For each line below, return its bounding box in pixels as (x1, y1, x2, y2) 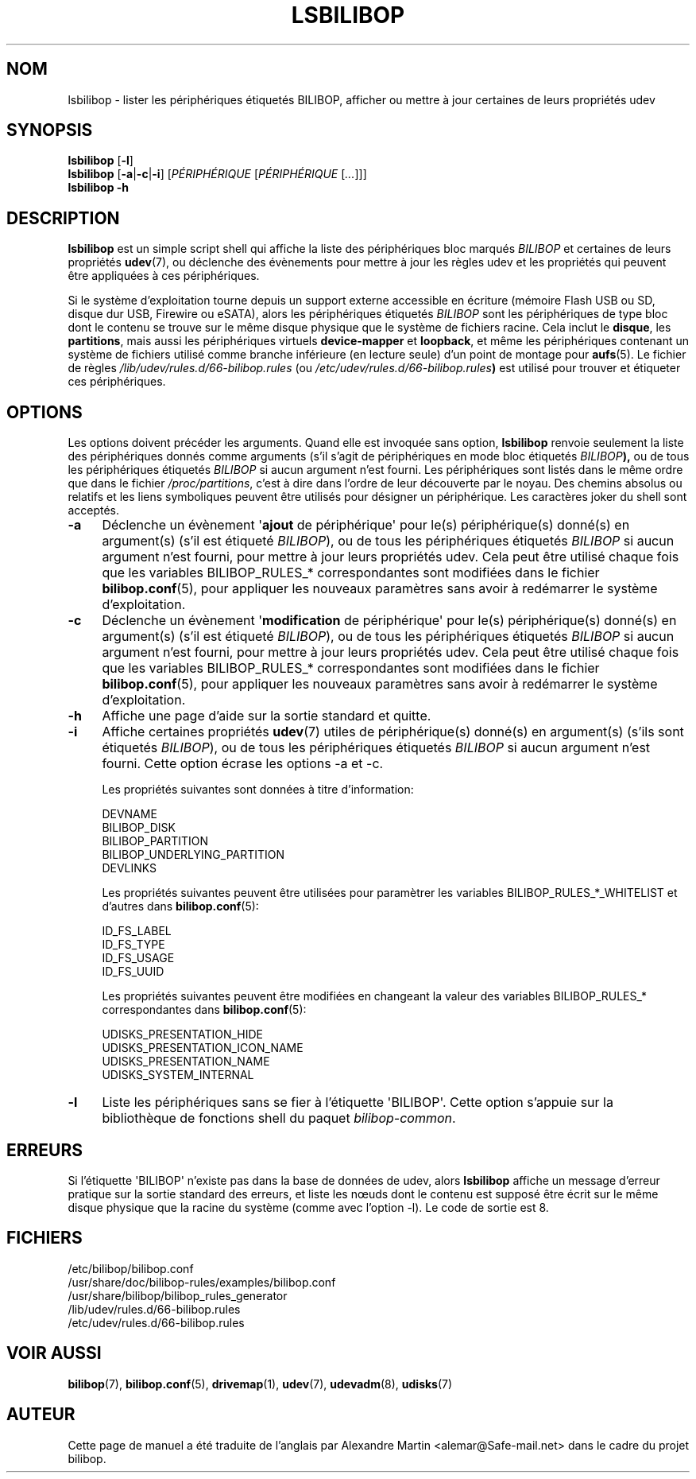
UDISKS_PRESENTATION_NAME (102, 1054, 270, 1069)
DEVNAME (102, 807, 157, 821)
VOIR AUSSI (6, 1343, 102, 1364)
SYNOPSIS (6, 120, 93, 141)
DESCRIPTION (6, 208, 120, 228)
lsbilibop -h (68, 181, 130, 195)
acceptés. (68, 503, 120, 518)
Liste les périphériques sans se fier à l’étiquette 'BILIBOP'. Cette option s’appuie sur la (102, 1094, 613, 1111)
